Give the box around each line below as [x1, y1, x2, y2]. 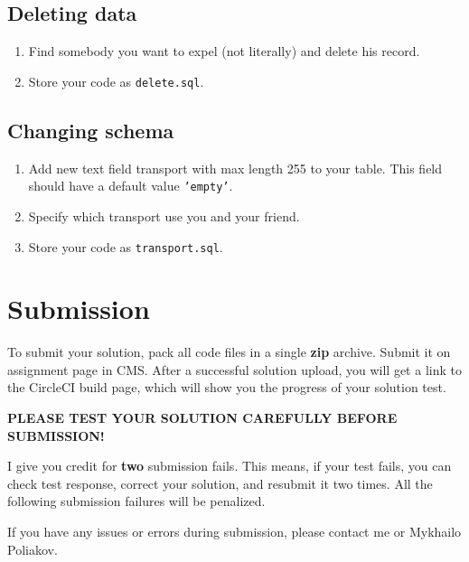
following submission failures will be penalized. [7, 492, 266, 510]
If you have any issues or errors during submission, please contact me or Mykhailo [7, 522, 462, 541]
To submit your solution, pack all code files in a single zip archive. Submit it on [7, 342, 451, 361]
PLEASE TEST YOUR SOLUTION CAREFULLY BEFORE [7, 408, 398, 427]
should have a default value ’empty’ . [28, 176, 233, 195]
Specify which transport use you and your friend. [28, 206, 300, 225]
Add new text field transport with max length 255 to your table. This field [28, 158, 443, 177]
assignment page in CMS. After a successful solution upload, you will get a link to [7, 360, 462, 379]
